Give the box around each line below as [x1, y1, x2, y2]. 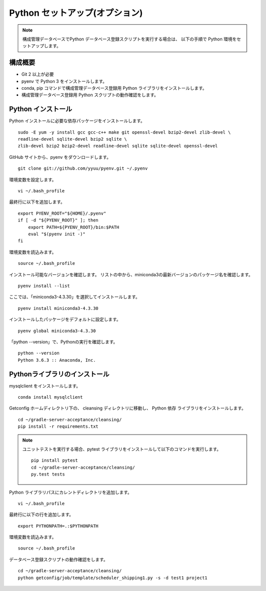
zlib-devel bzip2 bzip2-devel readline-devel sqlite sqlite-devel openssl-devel [18, 143, 218, 149]
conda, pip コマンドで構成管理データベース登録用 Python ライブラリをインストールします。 [21, 85, 207, 91]
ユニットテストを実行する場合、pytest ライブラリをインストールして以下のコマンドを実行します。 [22, 446, 221, 452]
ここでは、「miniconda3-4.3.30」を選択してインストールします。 [9, 294, 140, 300]
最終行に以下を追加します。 [9, 199, 65, 205]
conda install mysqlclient [18, 394, 83, 400]
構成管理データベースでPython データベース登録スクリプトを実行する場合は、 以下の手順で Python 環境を [22, 36, 237, 42]
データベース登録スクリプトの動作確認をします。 [9, 556, 108, 562]
